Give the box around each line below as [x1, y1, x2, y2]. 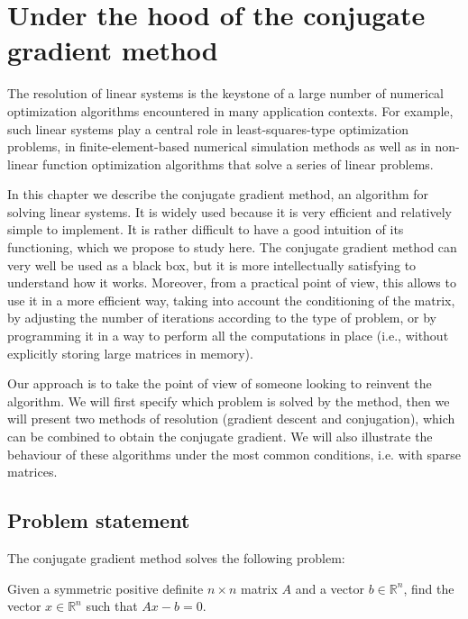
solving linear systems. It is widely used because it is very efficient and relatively [7, 202, 453, 221]
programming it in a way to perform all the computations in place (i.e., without [7, 326, 449, 345]
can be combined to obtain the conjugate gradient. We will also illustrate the [7, 427, 433, 445]
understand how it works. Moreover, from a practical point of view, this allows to [7, 273, 456, 292]
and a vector [295, 578, 364, 597]
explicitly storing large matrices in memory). [7, 343, 253, 362]
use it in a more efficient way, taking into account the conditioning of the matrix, [7, 290, 455, 309]
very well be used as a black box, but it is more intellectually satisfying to [7, 255, 417, 274]
